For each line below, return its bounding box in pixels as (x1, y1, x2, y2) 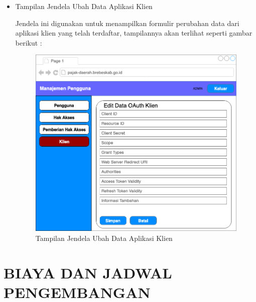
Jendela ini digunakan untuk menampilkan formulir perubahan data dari (15, 18, 239, 28)
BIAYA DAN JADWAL (4, 262, 172, 282)
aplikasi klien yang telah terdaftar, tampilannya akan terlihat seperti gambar (15, 28, 252, 38)
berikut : (15, 37, 42, 48)
